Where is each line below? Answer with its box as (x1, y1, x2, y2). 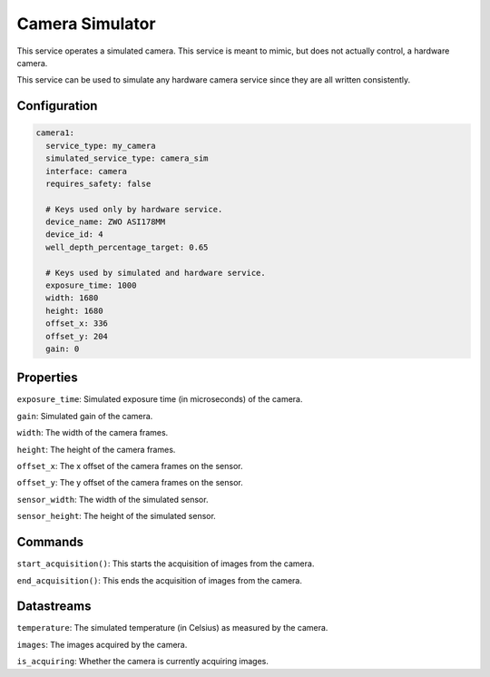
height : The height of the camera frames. (16, 444, 176, 455)
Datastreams (16, 599, 92, 614)
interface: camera (45, 166, 127, 176)
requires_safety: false (45, 178, 152, 189)
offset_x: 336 (45, 319, 109, 329)
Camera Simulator (16, 14, 156, 34)
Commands (16, 535, 84, 550)
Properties (16, 370, 78, 386)
